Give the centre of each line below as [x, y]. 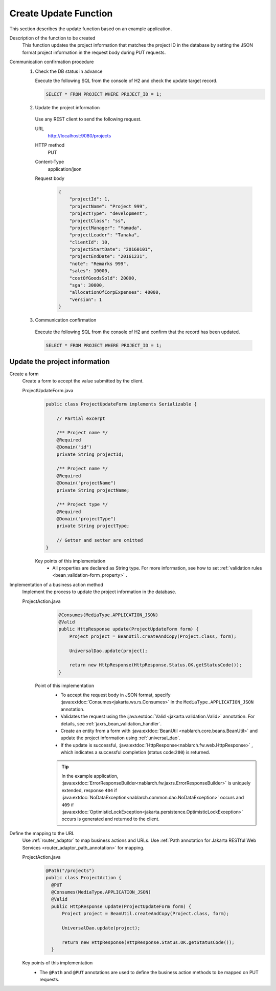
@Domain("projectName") [86, 483]
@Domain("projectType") [86, 519]
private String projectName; [93, 490]
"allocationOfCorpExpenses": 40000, [115, 292]
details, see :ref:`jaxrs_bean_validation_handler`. [111, 723]
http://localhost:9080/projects [79, 136]
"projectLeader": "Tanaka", [105, 235]
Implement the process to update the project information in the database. [99, 592]
